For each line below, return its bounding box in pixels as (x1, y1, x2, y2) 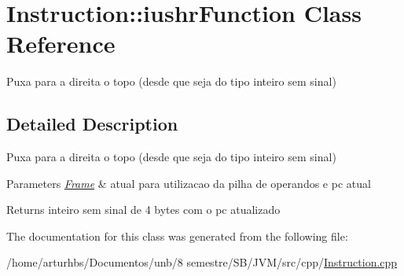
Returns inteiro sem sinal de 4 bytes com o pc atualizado (6, 201, 281, 218)
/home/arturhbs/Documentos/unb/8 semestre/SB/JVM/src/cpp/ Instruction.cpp (6, 254, 398, 270)
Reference (6, 28, 116, 60)
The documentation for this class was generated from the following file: (6, 227, 348, 244)
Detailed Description (6, 112, 178, 136)
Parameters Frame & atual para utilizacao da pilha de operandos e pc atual (6, 175, 371, 191)
